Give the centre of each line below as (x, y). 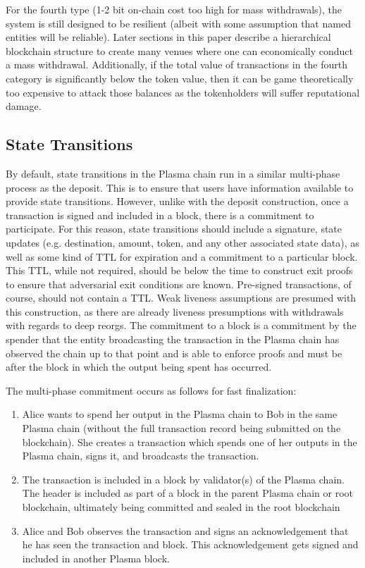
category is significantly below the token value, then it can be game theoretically (180, 78)
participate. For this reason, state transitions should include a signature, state (174, 229)
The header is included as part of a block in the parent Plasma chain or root (188, 493)
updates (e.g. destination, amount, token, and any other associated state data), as (182, 242)
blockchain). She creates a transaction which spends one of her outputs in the (190, 442)
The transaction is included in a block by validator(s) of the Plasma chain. (183, 479)
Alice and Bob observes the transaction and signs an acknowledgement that (185, 530)
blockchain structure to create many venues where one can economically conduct (179, 50)
